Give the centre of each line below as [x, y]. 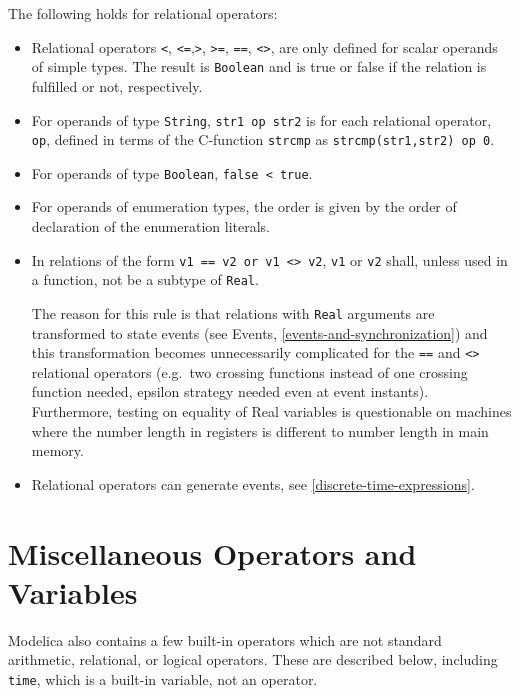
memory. [57, 450]
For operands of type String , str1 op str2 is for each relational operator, [261, 119]
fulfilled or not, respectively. [117, 85]
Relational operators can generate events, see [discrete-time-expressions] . [253, 483]
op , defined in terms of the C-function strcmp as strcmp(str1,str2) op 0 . [263, 139]
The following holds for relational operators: [143, 13]
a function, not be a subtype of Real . [145, 279]
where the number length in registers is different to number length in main [260, 430]
